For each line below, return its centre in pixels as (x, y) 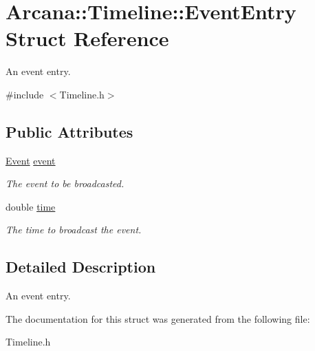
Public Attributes (69, 131)
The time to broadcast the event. (74, 230)
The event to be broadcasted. (65, 183)
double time (31, 206)
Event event (31, 160)
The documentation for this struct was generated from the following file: (158, 318)
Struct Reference (87, 38)
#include (25, 94)
